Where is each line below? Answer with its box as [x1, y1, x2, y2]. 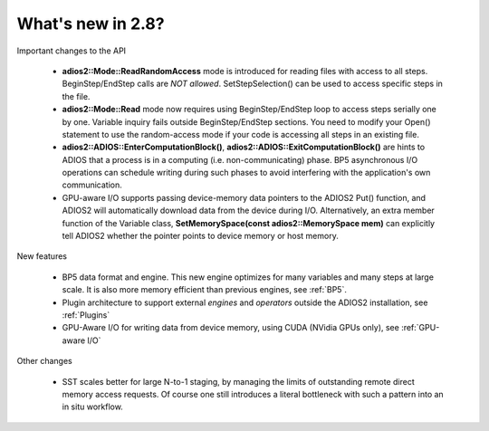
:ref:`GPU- [401, 322, 440, 333]
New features [16, 251, 68, 262]
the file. [62, 91, 91, 101]
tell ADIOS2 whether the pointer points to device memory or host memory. [62, 231, 339, 242]
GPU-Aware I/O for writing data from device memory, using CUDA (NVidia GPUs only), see [62, 322, 400, 333]
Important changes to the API [16, 45, 127, 56]
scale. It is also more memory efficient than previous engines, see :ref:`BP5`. [62, 284, 348, 295]
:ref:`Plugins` [62, 309, 110, 321]
